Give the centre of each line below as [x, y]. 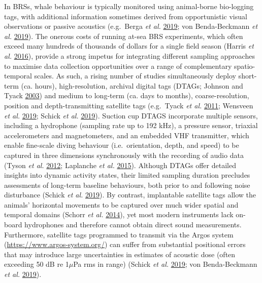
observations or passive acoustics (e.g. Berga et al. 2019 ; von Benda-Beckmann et [131, 26]
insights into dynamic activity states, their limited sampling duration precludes [127, 175]
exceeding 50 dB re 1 [37, 264]
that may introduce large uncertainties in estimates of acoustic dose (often [120, 254]
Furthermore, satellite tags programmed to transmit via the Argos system [119, 234]
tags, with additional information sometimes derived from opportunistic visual [126, 16]
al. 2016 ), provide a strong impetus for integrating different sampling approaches [129, 55]
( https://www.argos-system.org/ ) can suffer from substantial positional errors [125, 244]
